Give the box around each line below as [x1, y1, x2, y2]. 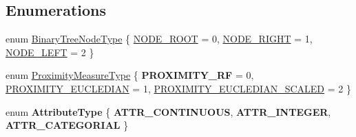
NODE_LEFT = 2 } [6, 45, 94, 59]
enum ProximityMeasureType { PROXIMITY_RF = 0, [6, 68, 254, 82]
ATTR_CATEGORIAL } [6, 118, 129, 132]
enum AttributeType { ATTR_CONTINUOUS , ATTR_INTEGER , [6, 104, 331, 119]
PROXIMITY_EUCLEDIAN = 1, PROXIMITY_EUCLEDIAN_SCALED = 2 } [6, 81, 351, 95]
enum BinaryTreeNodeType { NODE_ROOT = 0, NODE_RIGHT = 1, [6, 32, 313, 46]
